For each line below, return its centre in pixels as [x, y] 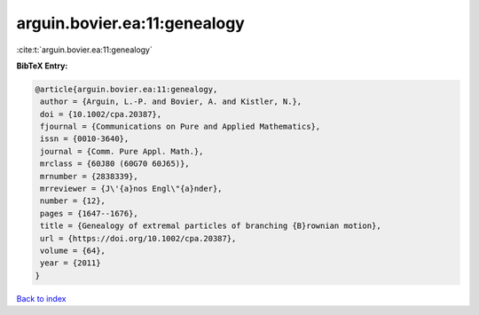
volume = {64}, [73, 251]
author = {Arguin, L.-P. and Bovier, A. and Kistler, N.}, [171, 102]
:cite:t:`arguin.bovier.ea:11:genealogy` [84, 50]
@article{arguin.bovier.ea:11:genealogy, [126, 89]
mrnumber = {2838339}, [90, 176]
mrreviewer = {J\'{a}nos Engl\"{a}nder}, [131, 189]
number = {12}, [73, 201]
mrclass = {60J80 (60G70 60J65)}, [115, 164]
